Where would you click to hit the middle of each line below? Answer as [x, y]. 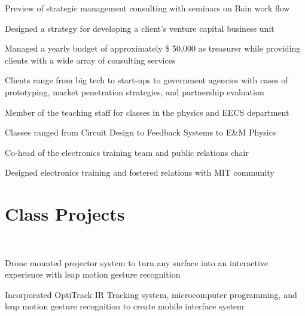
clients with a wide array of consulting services [90, 60]
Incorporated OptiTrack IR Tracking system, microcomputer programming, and [151, 294]
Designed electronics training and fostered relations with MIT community [140, 172]
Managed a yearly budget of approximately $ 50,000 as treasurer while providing [153, 48]
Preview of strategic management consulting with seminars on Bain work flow [147, 8]
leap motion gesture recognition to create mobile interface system [124, 306]
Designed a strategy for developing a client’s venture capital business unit [140, 28]
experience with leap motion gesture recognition [93, 274]
